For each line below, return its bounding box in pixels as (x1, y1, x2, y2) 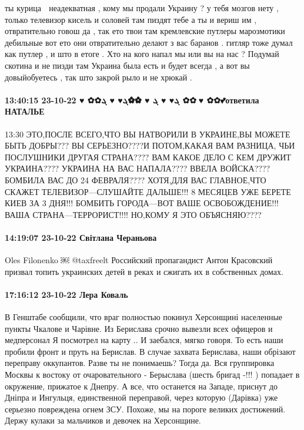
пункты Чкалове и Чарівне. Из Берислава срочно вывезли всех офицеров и (5, 322, 273, 334)
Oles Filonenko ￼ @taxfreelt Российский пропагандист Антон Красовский (5, 254, 273, 266)
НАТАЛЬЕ (5, 105, 45, 117)
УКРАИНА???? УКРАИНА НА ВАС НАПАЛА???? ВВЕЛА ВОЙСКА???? (5, 162, 270, 174)
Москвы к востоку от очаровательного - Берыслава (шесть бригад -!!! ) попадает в (5, 368, 300, 381)
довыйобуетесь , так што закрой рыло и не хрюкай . (5, 70, 192, 83)
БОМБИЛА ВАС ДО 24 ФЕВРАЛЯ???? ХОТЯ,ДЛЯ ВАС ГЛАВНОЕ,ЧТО (5, 173, 266, 186)
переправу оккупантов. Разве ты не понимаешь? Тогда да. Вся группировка (5, 357, 275, 369)
